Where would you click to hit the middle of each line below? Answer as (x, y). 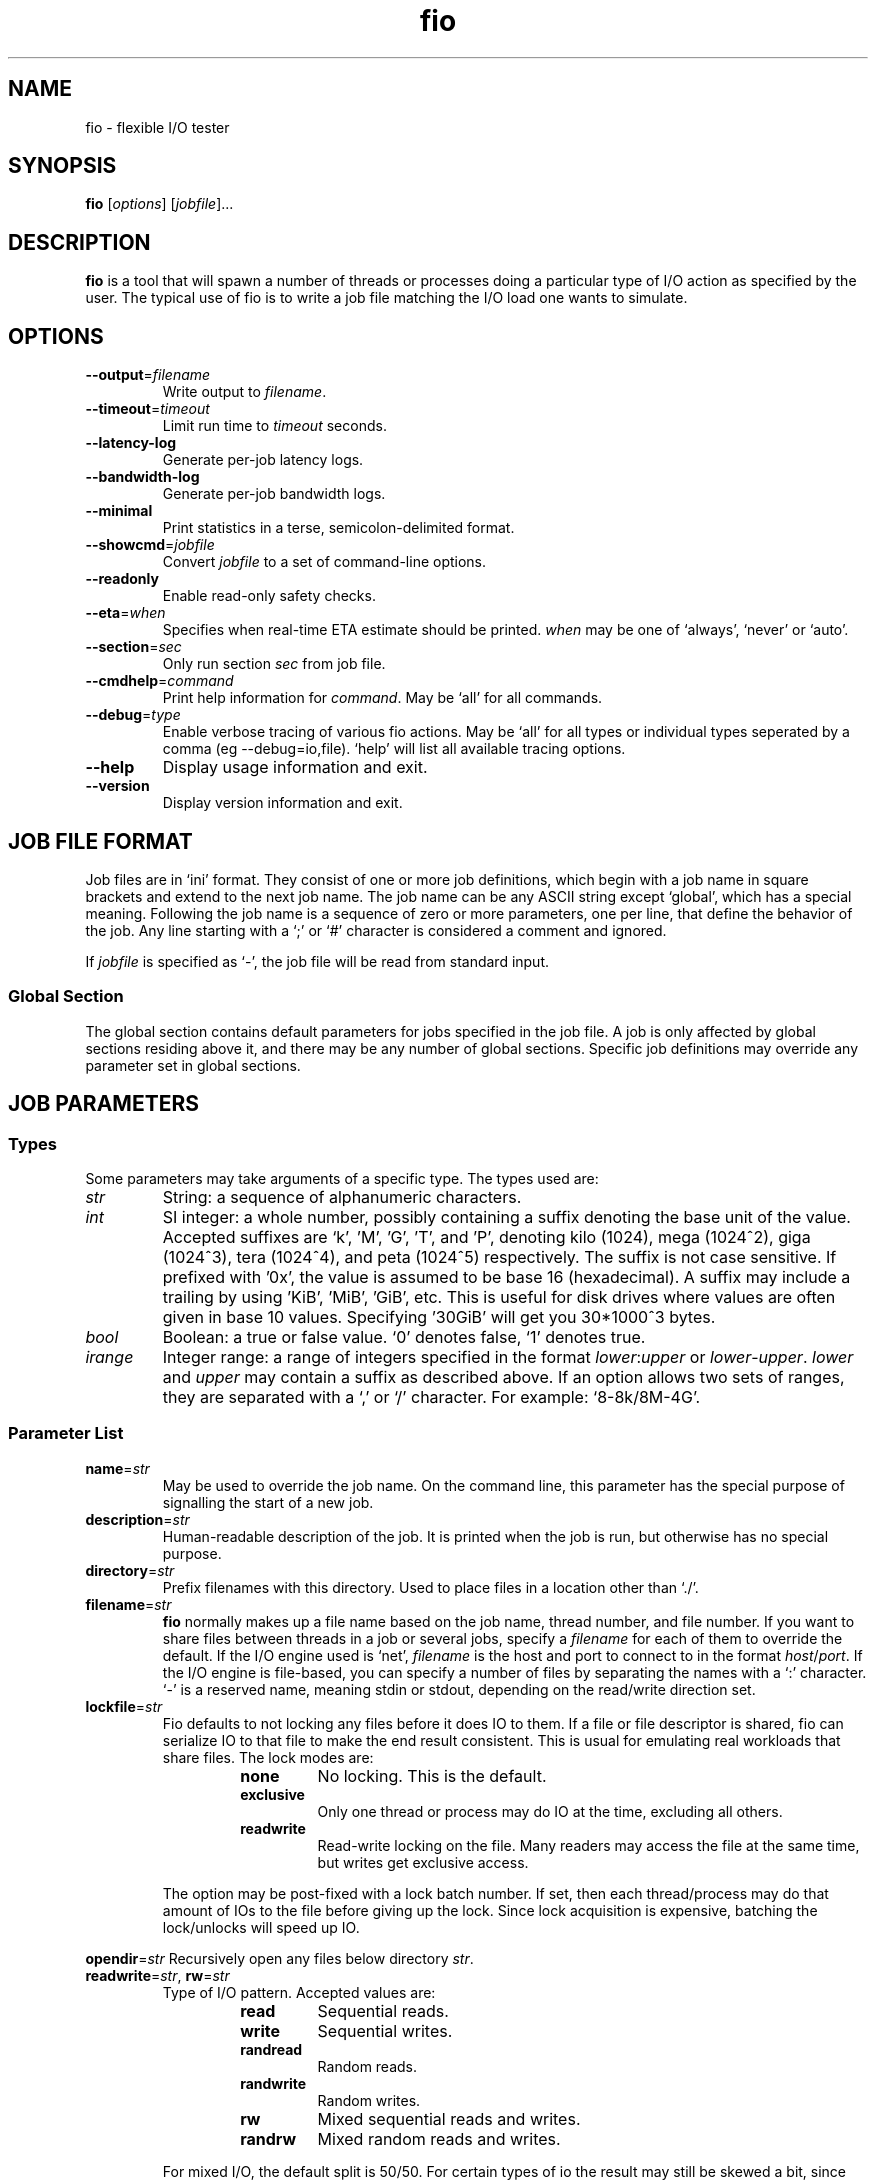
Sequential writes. (385, 2030)
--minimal (119, 511)
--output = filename (148, 375)
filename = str (128, 1604)
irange (109, 1356)
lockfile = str (124, 1706)
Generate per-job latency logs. (263, 460)
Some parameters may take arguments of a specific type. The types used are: (342, 1178)
